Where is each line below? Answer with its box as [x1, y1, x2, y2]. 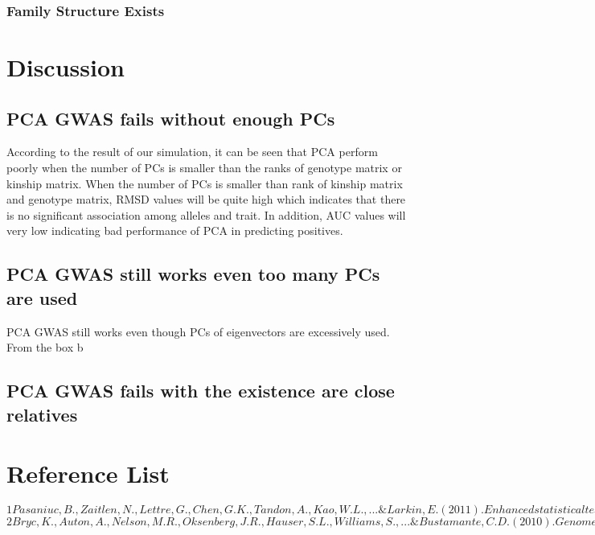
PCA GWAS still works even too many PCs [6, 261, 380, 286]
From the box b [6, 339, 84, 356]
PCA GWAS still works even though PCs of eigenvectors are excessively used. [6, 323, 390, 340]
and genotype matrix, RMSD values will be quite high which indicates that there [6, 191, 406, 208]
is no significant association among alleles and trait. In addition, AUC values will [6, 206, 406, 223]
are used [6, 285, 78, 310]
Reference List [6, 457, 170, 490]
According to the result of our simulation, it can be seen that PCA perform [6, 143, 378, 160]
